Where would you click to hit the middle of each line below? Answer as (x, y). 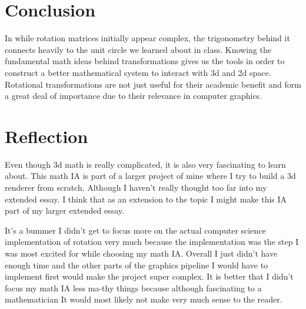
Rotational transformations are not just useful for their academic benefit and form (153, 84)
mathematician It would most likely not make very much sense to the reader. (144, 299)
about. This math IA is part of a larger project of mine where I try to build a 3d (150, 176)
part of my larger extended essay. (64, 210)
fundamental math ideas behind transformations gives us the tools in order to (145, 61)
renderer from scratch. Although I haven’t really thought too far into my (136, 187)
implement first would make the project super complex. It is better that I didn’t (149, 276)
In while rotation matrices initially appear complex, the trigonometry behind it (147, 38)
